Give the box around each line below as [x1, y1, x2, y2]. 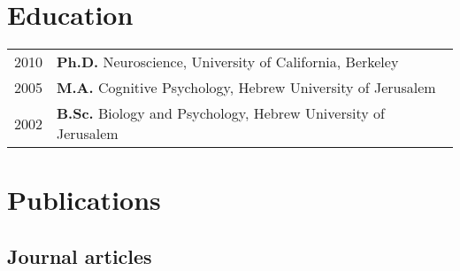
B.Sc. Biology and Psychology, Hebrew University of [57, 103, 385, 124]
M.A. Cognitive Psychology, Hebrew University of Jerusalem [57, 77, 436, 98]
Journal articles [7, 242, 152, 269]
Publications [7, 182, 161, 218]
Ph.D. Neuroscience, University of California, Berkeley [57, 51, 399, 73]
